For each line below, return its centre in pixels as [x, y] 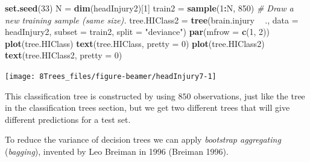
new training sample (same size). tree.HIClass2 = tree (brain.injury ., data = [152, 20]
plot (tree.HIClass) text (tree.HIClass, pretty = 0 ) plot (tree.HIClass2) [135, 43]
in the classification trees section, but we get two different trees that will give [147, 107]
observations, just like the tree [249, 95]
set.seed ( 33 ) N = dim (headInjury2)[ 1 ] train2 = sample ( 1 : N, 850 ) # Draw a [149, 8]
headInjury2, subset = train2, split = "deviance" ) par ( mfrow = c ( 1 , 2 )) [137, 32]
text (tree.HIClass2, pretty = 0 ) [64, 55]
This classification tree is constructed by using [90, 95]
